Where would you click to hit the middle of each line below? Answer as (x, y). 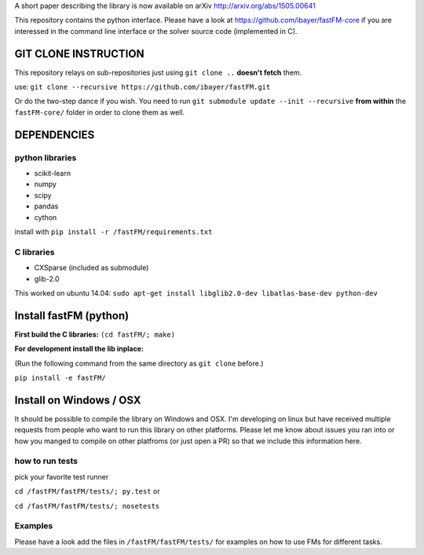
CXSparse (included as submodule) (91, 268)
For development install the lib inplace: (79, 349)
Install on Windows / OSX (78, 400)
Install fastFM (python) (72, 316)
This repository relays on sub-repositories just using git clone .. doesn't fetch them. (158, 72)
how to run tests (46, 461)
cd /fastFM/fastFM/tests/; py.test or (87, 491)
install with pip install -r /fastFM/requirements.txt (113, 231)
